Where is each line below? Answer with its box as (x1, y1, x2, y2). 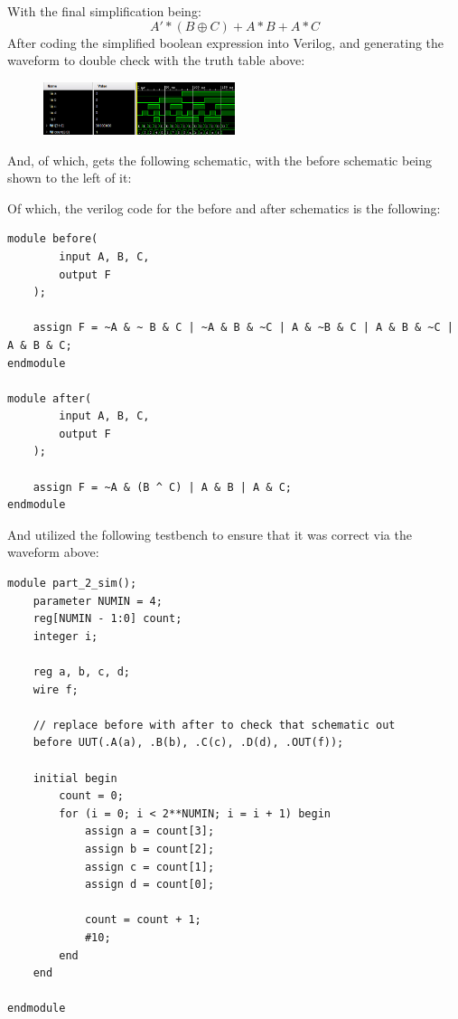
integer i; (33, 629, 98, 643)
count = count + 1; (84, 913, 201, 927)
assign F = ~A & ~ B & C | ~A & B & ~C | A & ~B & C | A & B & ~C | (33, 321, 453, 335)
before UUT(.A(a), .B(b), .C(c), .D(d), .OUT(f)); (33, 736, 344, 750)
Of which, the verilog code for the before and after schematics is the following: (7, 198, 441, 217)
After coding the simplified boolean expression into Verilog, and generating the (7, 33, 444, 52)
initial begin (33, 771, 117, 785)
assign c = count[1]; (84, 860, 215, 873)
